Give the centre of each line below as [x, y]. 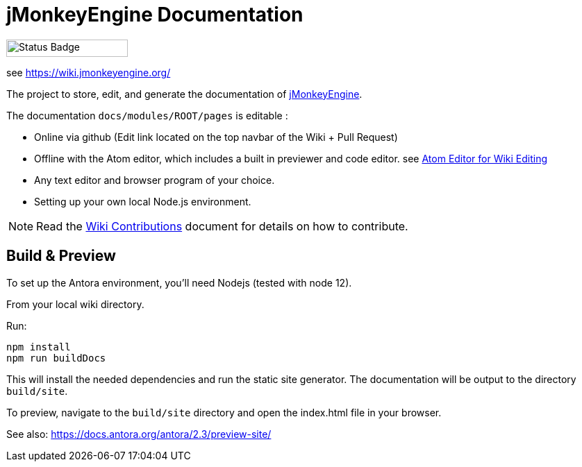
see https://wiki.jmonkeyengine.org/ [89, 72]
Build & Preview [61, 256]
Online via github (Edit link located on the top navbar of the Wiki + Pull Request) [216, 137]
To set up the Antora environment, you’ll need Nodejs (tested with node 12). [179, 282]
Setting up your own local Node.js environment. [143, 201]
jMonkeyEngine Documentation [155, 15]
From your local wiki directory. [75, 304]
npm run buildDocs [56, 358]
